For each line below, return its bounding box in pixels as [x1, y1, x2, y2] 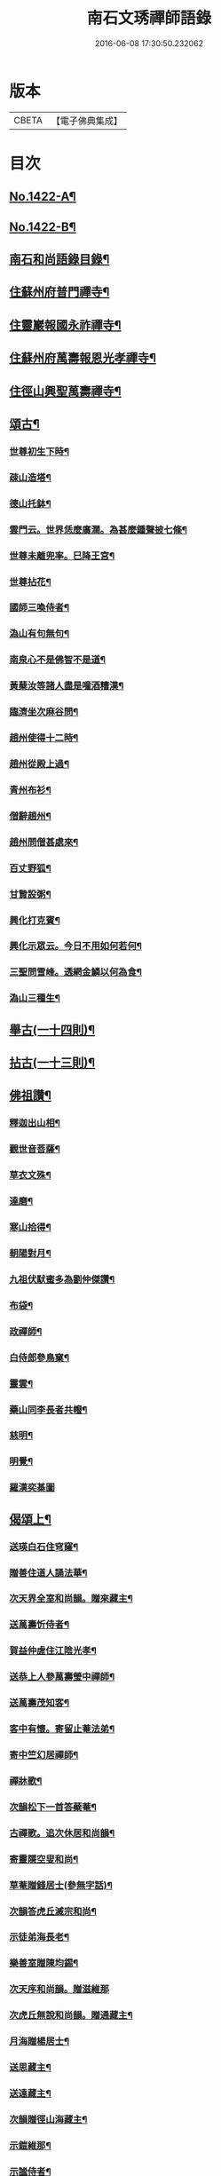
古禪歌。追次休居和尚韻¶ [9, 1826, 115, 1839]
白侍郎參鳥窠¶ [9, 1351, 69, 1364]
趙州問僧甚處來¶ [9, 835, 79, 848]
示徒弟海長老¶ [9, 1931, 69, 1943]
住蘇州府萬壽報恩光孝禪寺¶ [9, 351, 157, 366]
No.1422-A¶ [9, 189, 77, 204]
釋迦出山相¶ [9, 1117, 60, 1129]
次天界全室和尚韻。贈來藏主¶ [9, 1593, 133, 1605]
